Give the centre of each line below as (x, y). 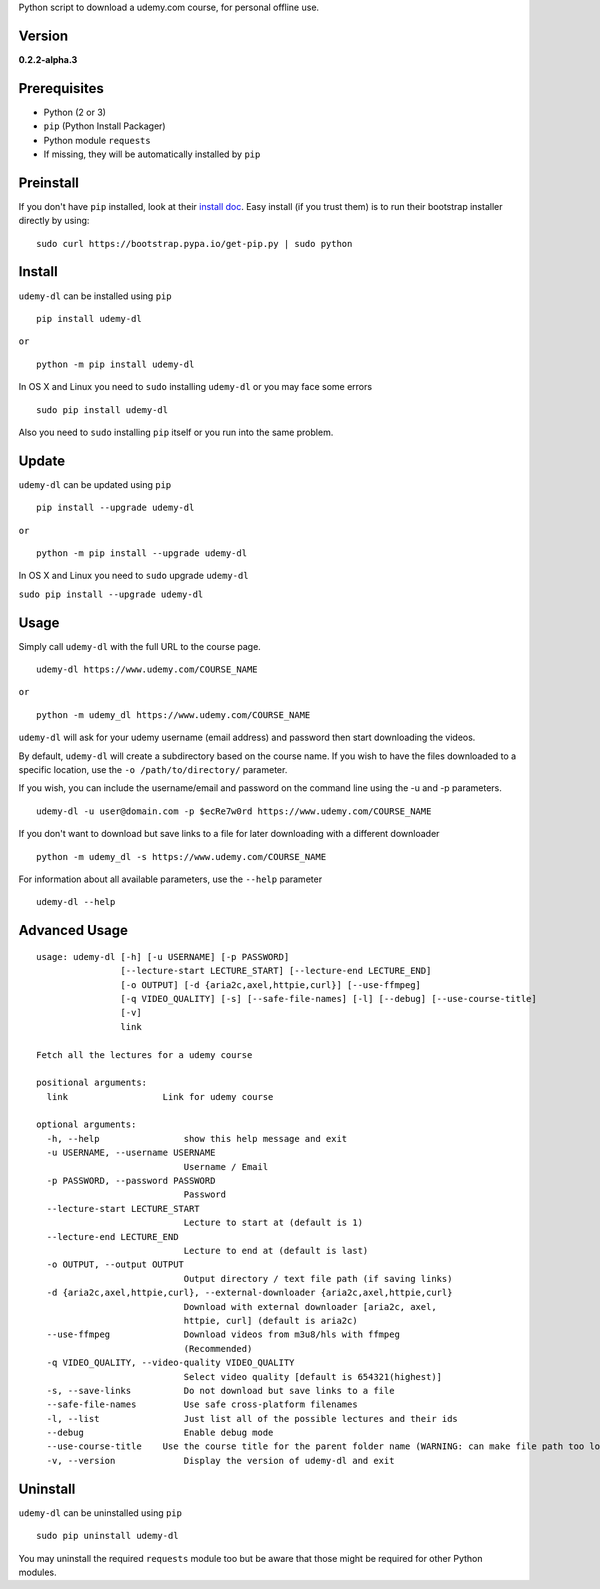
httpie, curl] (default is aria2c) (271, 1320)
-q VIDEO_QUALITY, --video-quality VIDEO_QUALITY (170, 1363)
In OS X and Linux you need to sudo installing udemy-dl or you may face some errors (195, 387)
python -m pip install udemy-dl (115, 364)
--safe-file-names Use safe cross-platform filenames (202, 1404)
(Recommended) (218, 1348)
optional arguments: (86, 1124)
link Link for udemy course (160, 1096)
